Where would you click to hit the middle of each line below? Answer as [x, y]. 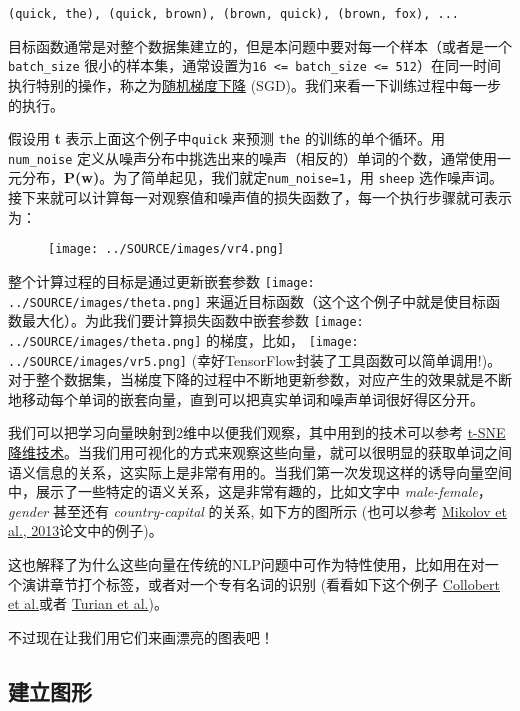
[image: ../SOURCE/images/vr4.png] [166, 249]
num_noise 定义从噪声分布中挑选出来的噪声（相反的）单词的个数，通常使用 [253, 157]
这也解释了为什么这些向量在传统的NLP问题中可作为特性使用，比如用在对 [246, 563]
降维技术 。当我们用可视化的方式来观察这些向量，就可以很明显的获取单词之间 [260, 451]
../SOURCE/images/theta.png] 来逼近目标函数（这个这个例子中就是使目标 [247, 300]
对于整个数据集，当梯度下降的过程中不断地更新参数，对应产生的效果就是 [246, 379]
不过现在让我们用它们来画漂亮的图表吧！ [141, 636]
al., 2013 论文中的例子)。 [85, 530]
